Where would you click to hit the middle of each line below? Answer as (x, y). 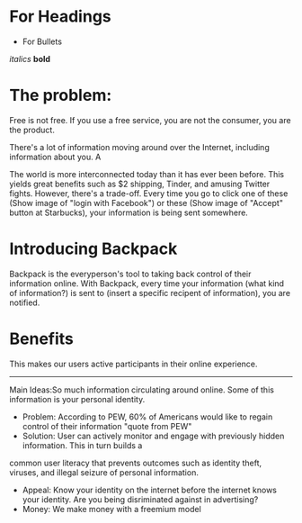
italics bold (30, 59)
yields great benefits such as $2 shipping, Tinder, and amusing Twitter (140, 184)
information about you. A (55, 157)
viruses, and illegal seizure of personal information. (104, 472)
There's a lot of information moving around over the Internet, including (139, 147)
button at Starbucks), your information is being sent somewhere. (129, 212)
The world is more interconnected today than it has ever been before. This (147, 174)
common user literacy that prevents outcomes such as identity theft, (136, 463)
